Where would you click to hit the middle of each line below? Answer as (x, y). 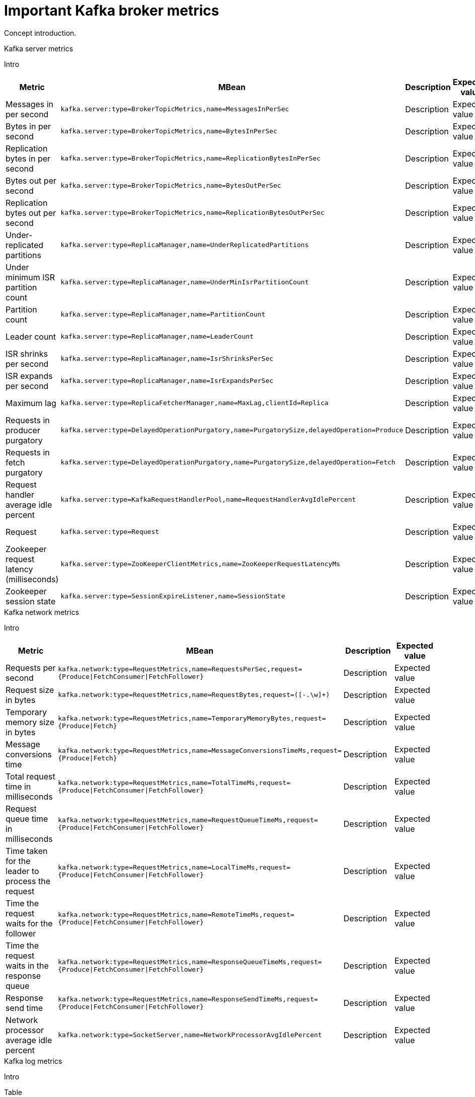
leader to (22, 871)
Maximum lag (31, 403)
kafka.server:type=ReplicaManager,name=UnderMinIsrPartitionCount (185, 282)
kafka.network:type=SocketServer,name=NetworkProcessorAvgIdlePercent (190, 1035)
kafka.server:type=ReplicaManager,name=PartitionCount (163, 315)
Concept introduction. (40, 33)
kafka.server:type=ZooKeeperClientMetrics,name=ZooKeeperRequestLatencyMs (201, 564)
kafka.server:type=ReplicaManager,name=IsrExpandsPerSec (167, 381)
